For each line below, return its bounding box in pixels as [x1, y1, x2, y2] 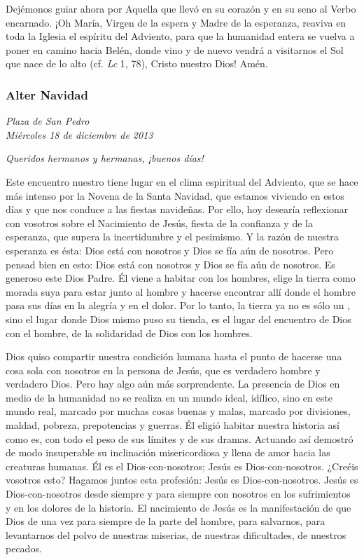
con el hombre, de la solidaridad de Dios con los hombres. [6, 325, 253, 340]
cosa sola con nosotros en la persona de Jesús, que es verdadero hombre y [6, 362, 321, 377]
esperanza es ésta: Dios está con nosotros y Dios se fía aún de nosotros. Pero [6, 243, 334, 257]
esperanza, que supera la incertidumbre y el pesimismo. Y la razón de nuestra [6, 229, 339, 244]
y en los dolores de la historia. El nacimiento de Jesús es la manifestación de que [6, 500, 351, 514]
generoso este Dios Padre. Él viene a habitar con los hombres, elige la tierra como [6, 271, 356, 285]
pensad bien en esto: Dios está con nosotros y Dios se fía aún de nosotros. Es [6, 257, 335, 271]
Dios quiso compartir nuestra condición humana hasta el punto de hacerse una [6, 349, 342, 364]
